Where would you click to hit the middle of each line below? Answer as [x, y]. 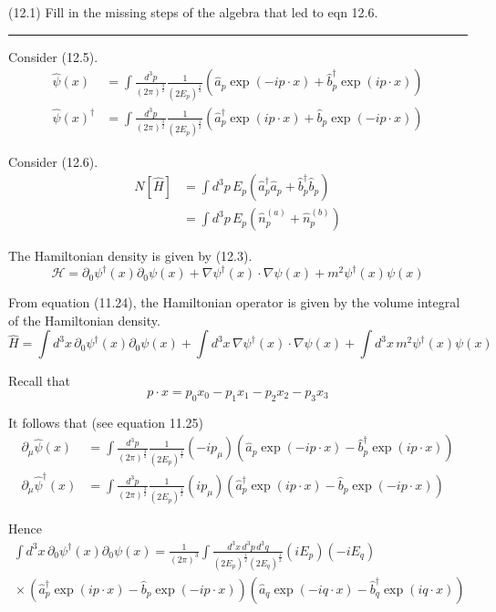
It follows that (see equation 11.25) [106, 422]
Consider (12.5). [53, 56]
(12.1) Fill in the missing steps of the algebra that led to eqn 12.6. [193, 12]
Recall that [39, 381]
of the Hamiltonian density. [84, 320]
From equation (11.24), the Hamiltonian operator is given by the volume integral [234, 302]
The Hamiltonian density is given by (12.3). [130, 256]
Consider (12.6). [53, 161]
